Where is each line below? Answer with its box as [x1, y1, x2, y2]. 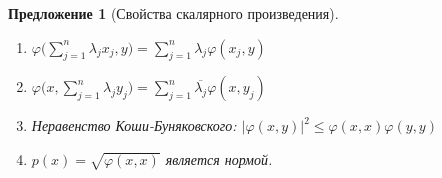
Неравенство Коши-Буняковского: [31, 115, 237, 136]
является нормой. [165, 148, 273, 169]
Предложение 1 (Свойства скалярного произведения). [8, 3, 339, 23]
